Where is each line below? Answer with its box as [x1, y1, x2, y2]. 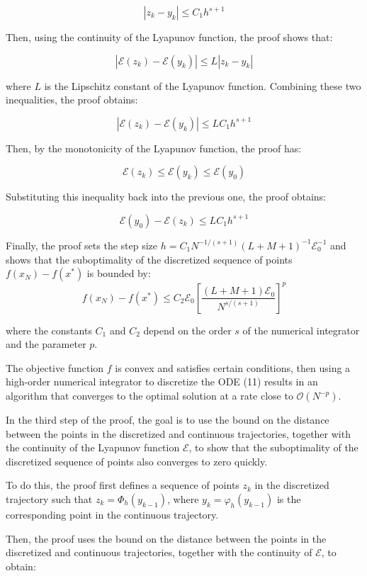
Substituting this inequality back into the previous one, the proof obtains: [6, 189, 326, 204]
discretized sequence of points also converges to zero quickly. [6, 453, 268, 468]
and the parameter [6, 337, 86, 351]
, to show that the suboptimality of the [188, 440, 358, 455]
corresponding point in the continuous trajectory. [6, 507, 219, 521]
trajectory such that [6, 492, 93, 506]
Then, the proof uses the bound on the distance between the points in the [6, 531, 327, 546]
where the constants [6, 322, 92, 337]
